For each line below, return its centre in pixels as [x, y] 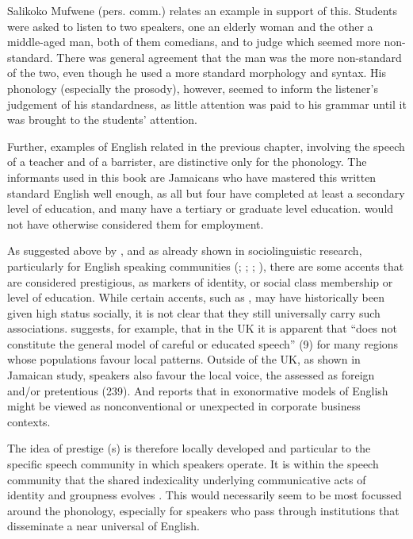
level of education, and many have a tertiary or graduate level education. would [201, 208]
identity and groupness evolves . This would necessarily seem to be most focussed [205, 495]
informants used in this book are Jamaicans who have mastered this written [192, 177]
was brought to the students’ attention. [102, 119]
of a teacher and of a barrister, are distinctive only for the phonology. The [187, 162]
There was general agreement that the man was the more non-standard [229, 57]
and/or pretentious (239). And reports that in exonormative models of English [198, 390]
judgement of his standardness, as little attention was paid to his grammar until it [207, 104]
